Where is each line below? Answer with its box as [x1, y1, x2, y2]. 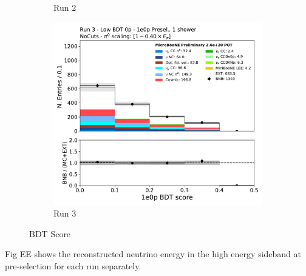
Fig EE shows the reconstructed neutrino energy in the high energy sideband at [5, 247, 301, 260]
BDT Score [29, 227, 71, 240]
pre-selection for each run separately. [5, 259, 141, 272]
